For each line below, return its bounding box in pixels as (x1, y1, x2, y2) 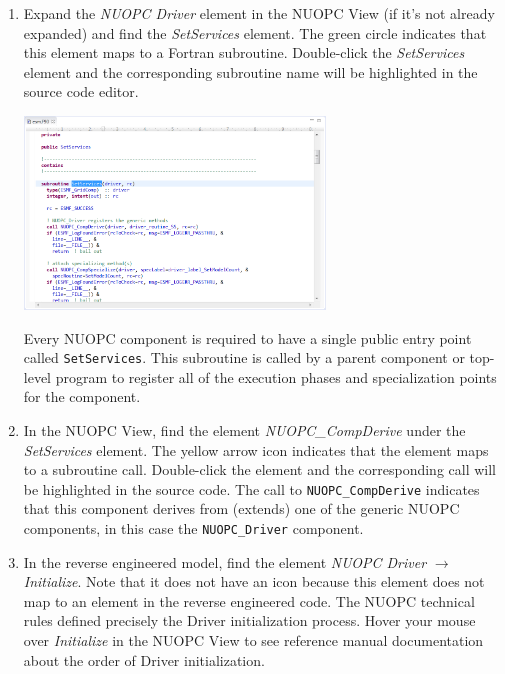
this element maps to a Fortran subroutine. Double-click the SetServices (23, 42, 465, 63)
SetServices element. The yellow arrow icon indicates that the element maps (23, 439, 489, 460)
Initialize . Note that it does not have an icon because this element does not (23, 571, 485, 592)
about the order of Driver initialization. (23, 649, 265, 670)
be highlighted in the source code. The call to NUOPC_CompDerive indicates (23, 478, 480, 499)
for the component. (23, 386, 141, 407)
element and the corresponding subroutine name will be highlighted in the (23, 61, 478, 82)
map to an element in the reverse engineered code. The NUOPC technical (23, 590, 475, 611)
